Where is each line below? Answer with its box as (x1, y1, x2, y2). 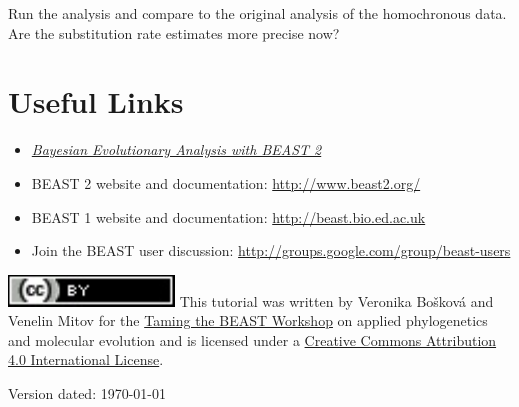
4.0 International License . (8, 349, 164, 370)
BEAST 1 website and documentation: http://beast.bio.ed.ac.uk (31, 206, 426, 227)
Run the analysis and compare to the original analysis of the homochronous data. (8, 3, 507, 23)
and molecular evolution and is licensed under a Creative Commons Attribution (8, 329, 497, 350)
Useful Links (8, 81, 184, 122)
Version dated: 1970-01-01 (8, 383, 167, 404)
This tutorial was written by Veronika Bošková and (179, 290, 494, 311)
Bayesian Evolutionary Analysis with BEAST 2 (31, 139, 322, 160)
